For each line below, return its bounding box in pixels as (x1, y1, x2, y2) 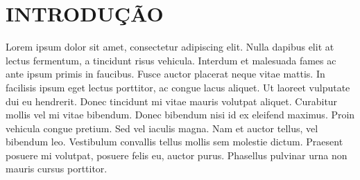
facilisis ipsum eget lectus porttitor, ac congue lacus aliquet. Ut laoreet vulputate (6, 80, 350, 94)
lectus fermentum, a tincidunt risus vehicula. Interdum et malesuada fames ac (6, 53, 336, 67)
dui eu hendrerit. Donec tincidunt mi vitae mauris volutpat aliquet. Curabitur (6, 93, 338, 108)
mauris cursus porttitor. (6, 161, 108, 176)
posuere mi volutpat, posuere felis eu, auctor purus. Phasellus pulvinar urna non (6, 147, 348, 162)
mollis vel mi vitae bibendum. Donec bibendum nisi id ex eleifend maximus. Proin (6, 107, 355, 122)
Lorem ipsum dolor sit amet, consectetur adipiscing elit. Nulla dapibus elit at (6, 39, 334, 54)
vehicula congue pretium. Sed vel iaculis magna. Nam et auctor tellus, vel (6, 120, 318, 135)
